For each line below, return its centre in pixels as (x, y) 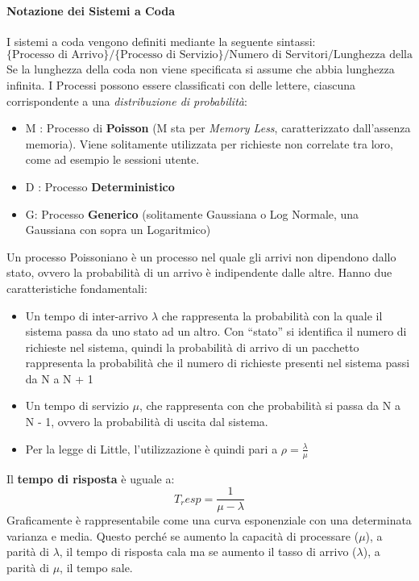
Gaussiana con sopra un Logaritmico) (118, 230)
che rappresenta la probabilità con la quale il (272, 315)
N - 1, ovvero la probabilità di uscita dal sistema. (147, 422)
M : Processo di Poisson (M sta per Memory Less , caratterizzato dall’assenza (218, 128)
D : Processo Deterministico (100, 186)
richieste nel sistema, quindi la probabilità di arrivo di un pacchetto (192, 347)
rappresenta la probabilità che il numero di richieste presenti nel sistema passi (218, 363)
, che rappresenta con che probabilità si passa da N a (270, 405)
